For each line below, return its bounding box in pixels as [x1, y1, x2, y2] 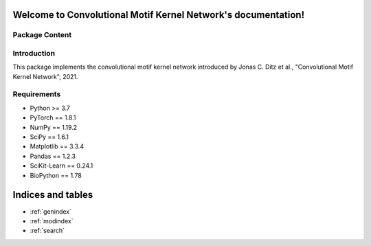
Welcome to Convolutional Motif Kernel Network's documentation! [12, 9, 305, 21]
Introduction [12, 48, 55, 58]
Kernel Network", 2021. [12, 72, 78, 80]
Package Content [12, 30, 72, 40]
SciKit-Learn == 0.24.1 [30, 161, 93, 170]
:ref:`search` [30, 227, 65, 235]
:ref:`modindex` [30, 216, 74, 225]
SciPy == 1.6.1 [30, 133, 69, 141]
